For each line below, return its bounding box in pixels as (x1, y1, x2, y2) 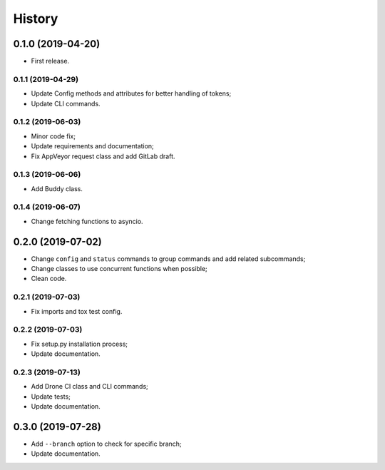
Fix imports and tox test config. (31, 307, 123, 315)
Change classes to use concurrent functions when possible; (31, 265, 208, 273)
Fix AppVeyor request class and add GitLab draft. (31, 152, 175, 160)
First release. (31, 57, 70, 66)
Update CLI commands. (31, 99, 101, 108)
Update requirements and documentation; (31, 142, 155, 150)
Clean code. (31, 275, 67, 283)
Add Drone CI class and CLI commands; (31, 382, 149, 391)
